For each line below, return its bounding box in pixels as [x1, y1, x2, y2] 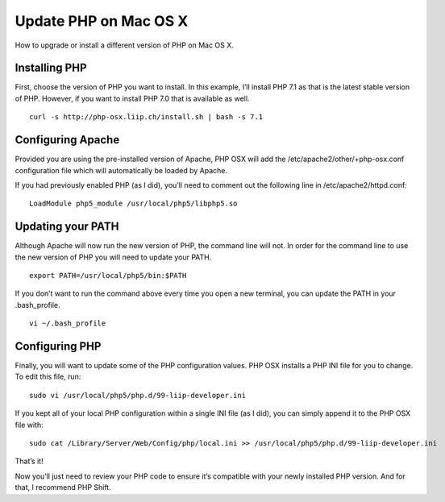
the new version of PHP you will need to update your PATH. [15, 252, 212, 262]
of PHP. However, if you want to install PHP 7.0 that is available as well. [15, 93, 250, 103]
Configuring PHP [15, 339, 102, 353]
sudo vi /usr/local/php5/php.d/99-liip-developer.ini [29, 391, 246, 400]
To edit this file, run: [15, 371, 81, 382]
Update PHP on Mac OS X [15, 12, 189, 30]
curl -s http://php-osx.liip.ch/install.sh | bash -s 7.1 [29, 113, 264, 122]
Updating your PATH [15, 220, 119, 234]
